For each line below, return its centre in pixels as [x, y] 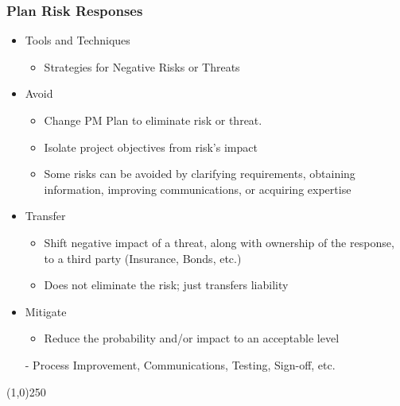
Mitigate [46, 311]
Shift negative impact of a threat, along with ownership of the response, [219, 242]
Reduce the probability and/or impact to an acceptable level [192, 338]
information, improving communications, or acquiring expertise [198, 189]
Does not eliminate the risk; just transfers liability [166, 285]
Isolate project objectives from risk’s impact [151, 147]
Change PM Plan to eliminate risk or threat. [153, 120]
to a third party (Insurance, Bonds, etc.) [143, 258]
